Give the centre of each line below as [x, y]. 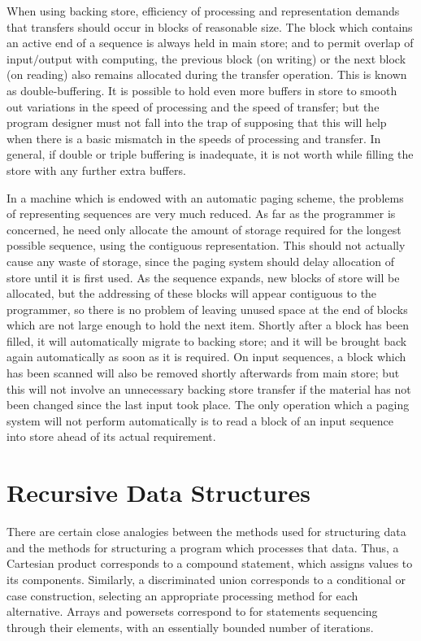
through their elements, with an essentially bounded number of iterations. [190, 627]
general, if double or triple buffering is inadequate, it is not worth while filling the [210, 154]
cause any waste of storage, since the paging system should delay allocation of [200, 261]
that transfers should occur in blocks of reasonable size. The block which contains [210, 26]
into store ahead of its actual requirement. [111, 436]
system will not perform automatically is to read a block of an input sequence [200, 420]
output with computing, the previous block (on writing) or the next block [222, 58]
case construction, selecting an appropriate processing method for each [182, 595]
